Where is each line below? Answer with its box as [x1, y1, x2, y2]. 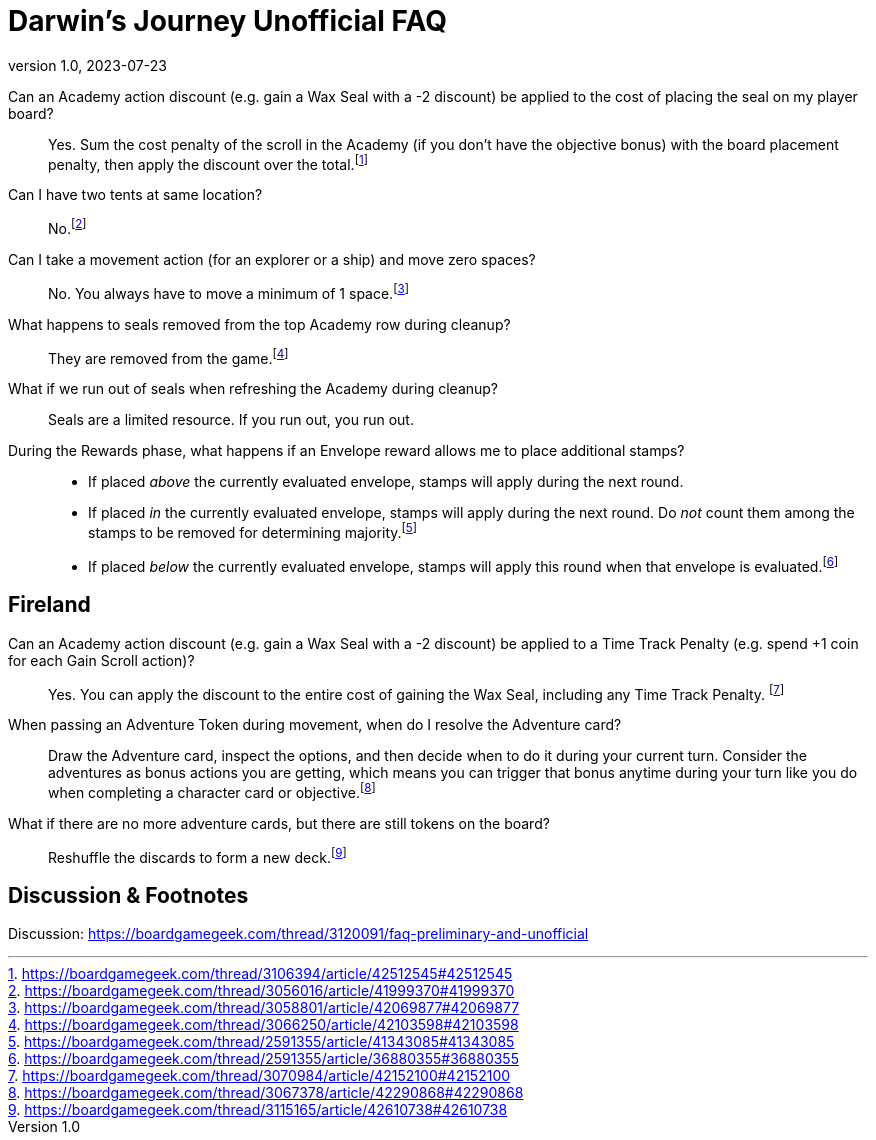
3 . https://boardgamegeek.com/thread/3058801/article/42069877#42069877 [8, 999, 520, 1017]
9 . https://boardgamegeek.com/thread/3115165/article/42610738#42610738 [8, 1101, 508, 1119]
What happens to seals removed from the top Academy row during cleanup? [8, 315, 511, 333]
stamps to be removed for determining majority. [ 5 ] [88, 521, 417, 542]
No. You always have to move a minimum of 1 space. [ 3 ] [48, 282, 409, 302]
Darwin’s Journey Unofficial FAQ [8, 4, 447, 38]
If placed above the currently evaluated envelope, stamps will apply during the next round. [88, 473, 684, 491]
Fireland [8, 592, 91, 618]
